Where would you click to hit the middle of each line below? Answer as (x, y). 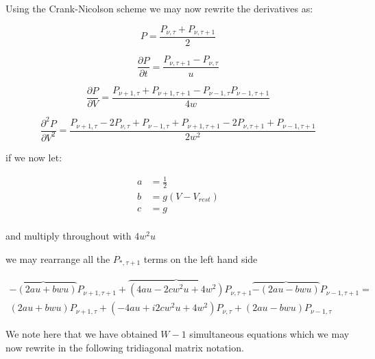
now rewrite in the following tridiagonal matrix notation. (125, 347)
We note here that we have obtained (82, 334)
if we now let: (34, 157)
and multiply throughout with (69, 236)
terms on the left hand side (201, 258)
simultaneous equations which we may (269, 334)
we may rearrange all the (58, 258)
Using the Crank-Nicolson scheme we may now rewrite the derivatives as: (159, 8)
